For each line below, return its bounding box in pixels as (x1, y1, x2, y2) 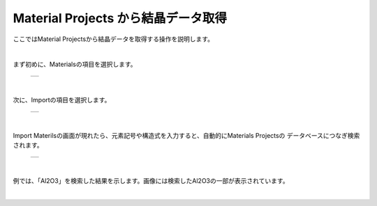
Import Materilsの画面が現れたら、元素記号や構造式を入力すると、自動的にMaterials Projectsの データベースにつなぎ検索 (13, 131, 360, 139)
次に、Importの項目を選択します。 (13, 96, 111, 104)
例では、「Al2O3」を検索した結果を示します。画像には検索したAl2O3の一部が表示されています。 (13, 177, 289, 185)
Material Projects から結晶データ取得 (13, 10, 227, 26)
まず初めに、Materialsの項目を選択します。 (13, 60, 137, 69)
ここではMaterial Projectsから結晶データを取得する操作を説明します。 (13, 35, 214, 43)
